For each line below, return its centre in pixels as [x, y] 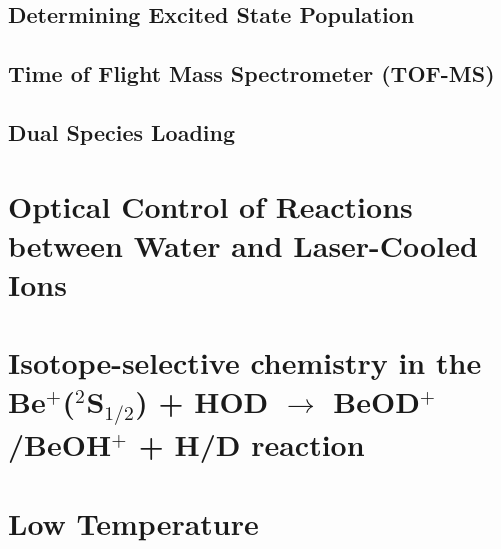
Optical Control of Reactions [210, 205]
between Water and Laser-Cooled [243, 244]
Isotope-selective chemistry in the [245, 362]
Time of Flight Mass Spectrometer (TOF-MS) [251, 73]
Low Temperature [133, 522]
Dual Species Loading [122, 131]
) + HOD [202, 401]
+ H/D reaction [251, 444]
